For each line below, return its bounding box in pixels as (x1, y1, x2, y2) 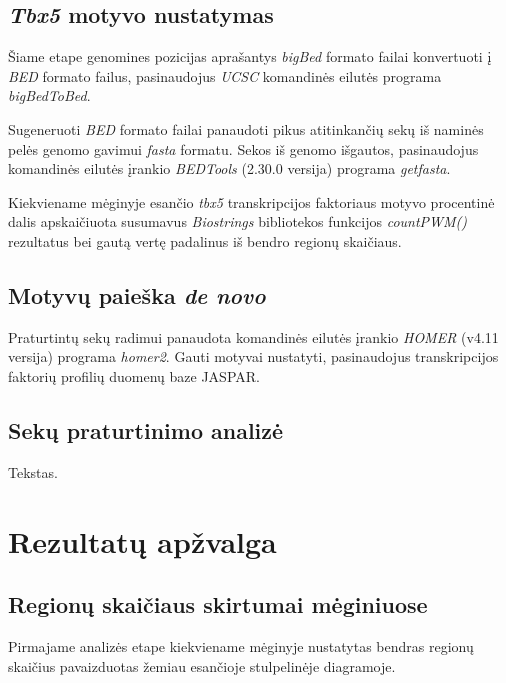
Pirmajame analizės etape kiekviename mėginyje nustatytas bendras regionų (8, 635, 474, 656)
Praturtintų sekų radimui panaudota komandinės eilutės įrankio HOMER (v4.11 (8, 326, 499, 347)
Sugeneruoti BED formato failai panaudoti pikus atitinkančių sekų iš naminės (8, 118, 484, 139)
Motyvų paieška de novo (8, 279, 266, 310)
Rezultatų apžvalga (8, 520, 277, 561)
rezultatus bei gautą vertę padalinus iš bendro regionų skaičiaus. (8, 230, 402, 251)
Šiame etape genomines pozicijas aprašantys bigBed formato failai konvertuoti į (8, 46, 492, 67)
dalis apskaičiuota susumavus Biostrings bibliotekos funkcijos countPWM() (8, 211, 468, 232)
